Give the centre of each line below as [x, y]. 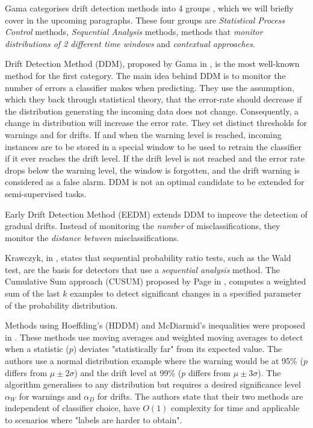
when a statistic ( [37, 349]
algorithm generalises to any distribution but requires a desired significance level [153, 384]
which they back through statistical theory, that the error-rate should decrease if [153, 99]
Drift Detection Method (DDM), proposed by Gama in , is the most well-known [152, 64]
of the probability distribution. [61, 305]
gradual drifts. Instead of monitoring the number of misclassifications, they [143, 226]
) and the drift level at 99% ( [128, 372]
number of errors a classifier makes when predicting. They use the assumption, [150, 87]
